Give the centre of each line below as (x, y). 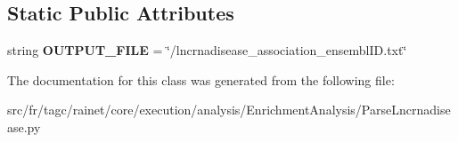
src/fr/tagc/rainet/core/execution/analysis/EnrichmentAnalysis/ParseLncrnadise (229, 110)
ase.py (24, 126)
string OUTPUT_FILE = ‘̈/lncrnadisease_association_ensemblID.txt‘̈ (207, 50)
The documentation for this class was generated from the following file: (201, 79)
